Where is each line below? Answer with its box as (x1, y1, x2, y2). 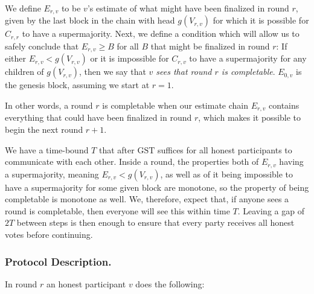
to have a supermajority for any (189, 52, 307, 65)
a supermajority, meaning (5, 167, 99, 180)
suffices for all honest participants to (157, 143, 292, 156)
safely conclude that (5, 39, 79, 52)
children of (5, 65, 44, 78)
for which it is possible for (213, 14, 309, 27)
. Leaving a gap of (237, 204, 304, 217)
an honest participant (46, 277, 126, 290)
